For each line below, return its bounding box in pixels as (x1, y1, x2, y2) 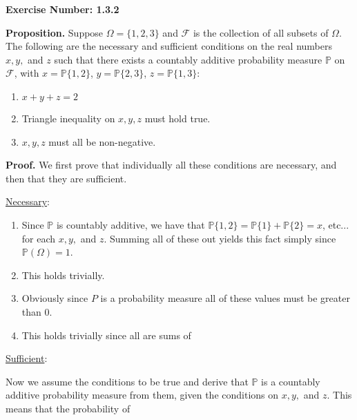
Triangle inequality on (21, 111, 115, 125)
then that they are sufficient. (6, 171, 127, 185)
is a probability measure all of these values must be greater (100, 291, 350, 305)
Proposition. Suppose (6, 25, 104, 39)
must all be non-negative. (48, 134, 156, 149)
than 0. (21, 304, 52, 318)
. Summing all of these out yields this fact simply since (104, 231, 336, 245)
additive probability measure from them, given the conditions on (6, 388, 279, 402)
